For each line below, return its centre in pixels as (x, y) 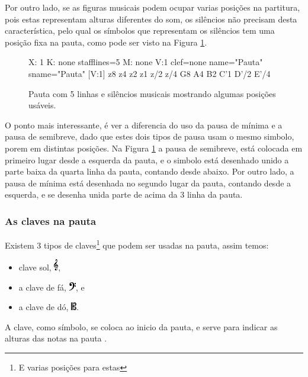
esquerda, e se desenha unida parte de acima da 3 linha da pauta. (124, 194)
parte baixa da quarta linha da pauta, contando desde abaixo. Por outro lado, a (150, 171)
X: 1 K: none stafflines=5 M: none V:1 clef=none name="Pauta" (146, 62)
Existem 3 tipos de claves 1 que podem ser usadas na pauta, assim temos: (137, 244)
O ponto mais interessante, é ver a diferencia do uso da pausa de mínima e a (144, 125)
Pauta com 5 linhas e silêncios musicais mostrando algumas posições (152, 93)
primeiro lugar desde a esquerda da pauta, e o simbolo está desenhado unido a (147, 159)
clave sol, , (40, 267)
